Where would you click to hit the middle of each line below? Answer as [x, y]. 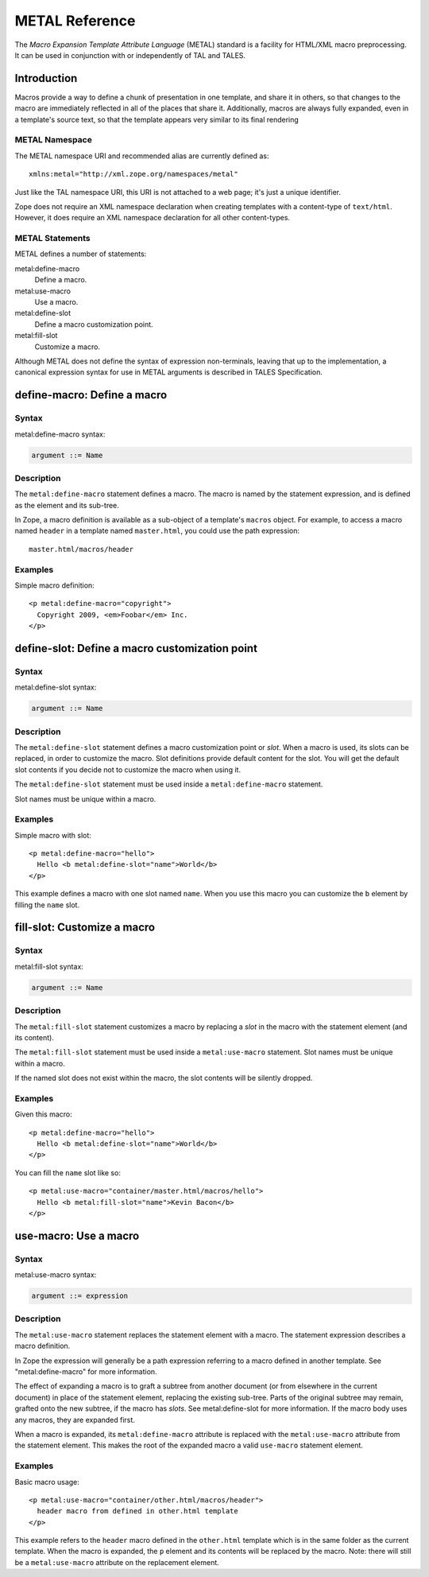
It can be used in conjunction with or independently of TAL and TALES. [130, 55]
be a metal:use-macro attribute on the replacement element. [117, 1562]
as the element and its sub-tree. [67, 505]
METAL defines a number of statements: [81, 254]
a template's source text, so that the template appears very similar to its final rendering [157, 119]
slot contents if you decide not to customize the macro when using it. [128, 769]
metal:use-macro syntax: [56, 1275]
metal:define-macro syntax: [60, 434]
